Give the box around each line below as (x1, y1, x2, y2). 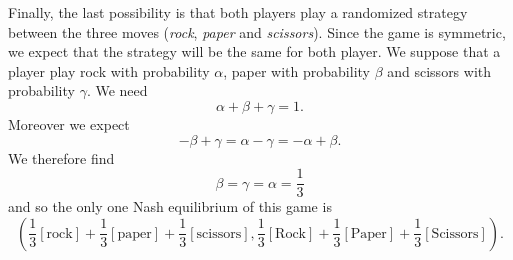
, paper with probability (223, 60, 370, 81)
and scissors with (387, 60, 492, 81)
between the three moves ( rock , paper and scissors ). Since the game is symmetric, (8, 21, 506, 42)
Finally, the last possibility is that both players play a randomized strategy (8, 2, 468, 22)
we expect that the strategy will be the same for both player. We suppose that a (8, 41, 501, 62)
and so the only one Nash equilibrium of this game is (8, 196, 332, 217)
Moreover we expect (8, 113, 130, 134)
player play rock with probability (8, 60, 210, 81)
